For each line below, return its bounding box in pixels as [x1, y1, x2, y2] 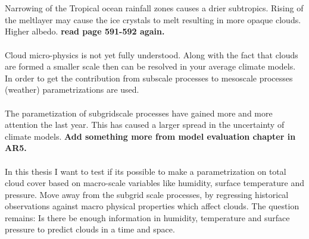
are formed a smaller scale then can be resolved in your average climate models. [5, 60, 296, 73]
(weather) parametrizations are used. [5, 83, 139, 96]
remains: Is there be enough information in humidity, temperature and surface [5, 211, 290, 224]
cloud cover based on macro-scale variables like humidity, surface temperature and [5, 177, 304, 189]
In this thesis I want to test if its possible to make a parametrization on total [5, 165, 286, 177]
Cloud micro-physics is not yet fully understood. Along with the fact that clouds [5, 48, 298, 61]
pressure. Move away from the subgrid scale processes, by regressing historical [5, 188, 289, 200]
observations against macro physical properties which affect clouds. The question [5, 200, 299, 212]
